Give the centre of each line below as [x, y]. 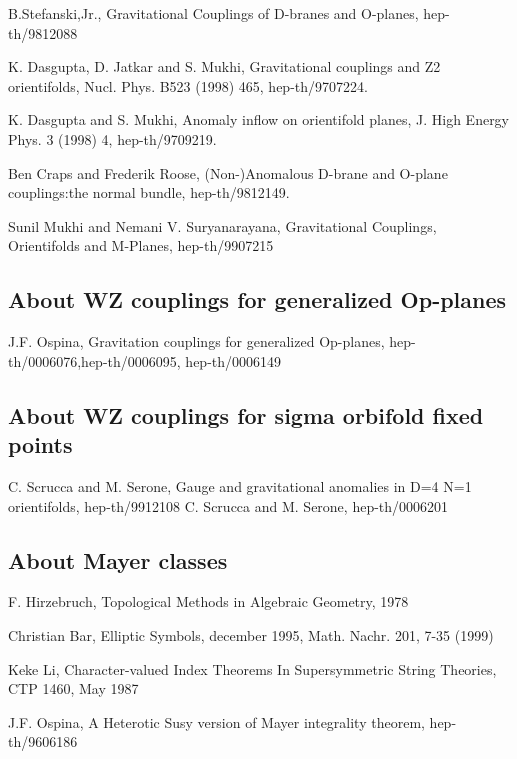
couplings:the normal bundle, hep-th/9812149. [149, 192]
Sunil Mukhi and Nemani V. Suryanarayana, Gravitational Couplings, [222, 225]
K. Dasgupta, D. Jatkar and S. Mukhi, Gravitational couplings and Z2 [224, 66]
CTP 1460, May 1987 [73, 688]
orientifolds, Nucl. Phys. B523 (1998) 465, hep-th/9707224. [188, 85]
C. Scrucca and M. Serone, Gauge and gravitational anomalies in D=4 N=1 [240, 485]
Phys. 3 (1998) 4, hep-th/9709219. [112, 138]
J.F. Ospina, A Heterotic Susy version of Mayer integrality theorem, [216, 721]
